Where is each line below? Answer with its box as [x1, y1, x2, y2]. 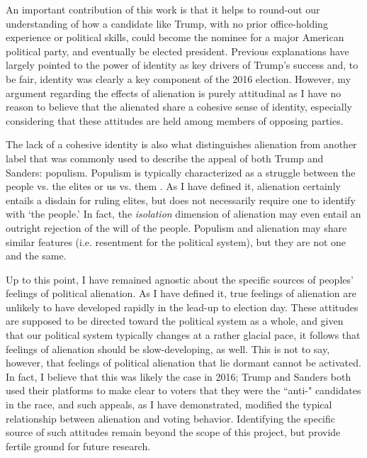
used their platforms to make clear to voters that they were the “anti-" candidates [6, 383, 361, 398]
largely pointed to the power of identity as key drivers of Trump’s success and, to [6, 57, 358, 72]
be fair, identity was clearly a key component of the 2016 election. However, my [6, 71, 351, 86]
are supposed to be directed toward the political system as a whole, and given [6, 313, 344, 328]
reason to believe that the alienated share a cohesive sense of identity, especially [6, 99, 352, 114]
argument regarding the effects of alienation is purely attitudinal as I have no [6, 85, 341, 100]
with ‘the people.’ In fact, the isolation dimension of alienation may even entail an [6, 206, 361, 221]
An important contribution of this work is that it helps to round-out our [6, 2, 320, 16]
